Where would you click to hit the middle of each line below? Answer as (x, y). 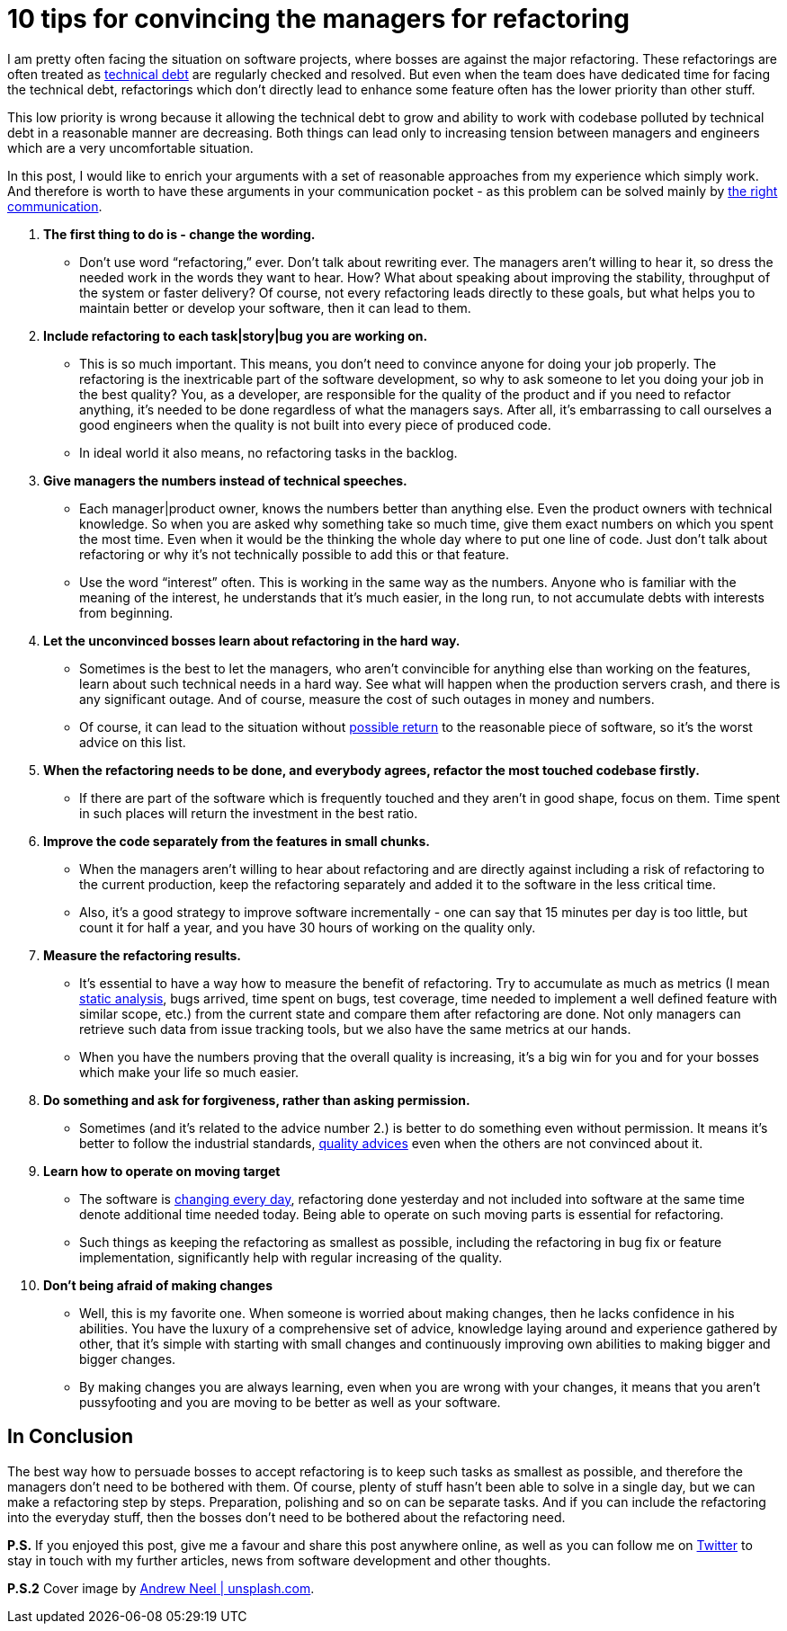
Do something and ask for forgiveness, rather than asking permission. (257, 1100)
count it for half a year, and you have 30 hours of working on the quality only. (308, 927)
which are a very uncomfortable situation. (130, 147)
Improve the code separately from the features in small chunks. (237, 841)
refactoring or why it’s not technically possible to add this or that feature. (295, 554)
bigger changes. (128, 1359)
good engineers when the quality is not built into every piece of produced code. (315, 424)
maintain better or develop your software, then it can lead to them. (275, 307)
